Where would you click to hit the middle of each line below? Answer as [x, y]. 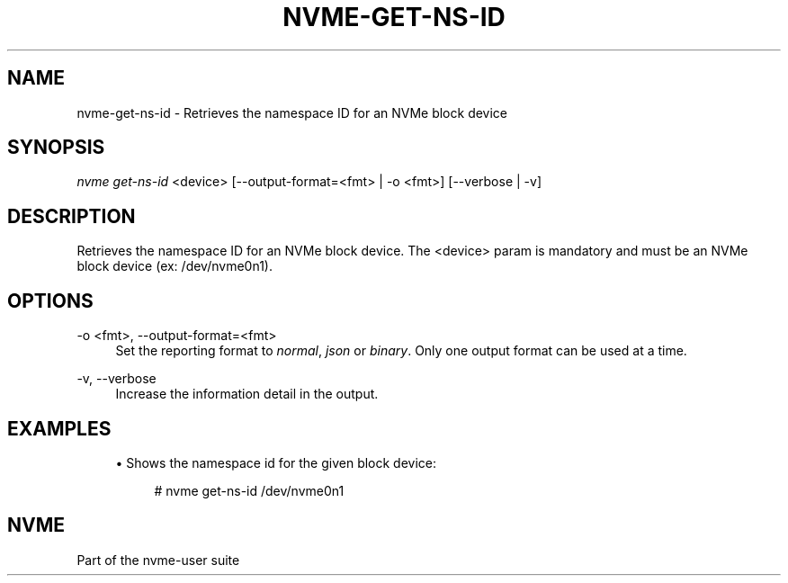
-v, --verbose [116, 379]
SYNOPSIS [56, 148]
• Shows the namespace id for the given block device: [276, 462]
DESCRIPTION [72, 216]
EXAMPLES [59, 428]
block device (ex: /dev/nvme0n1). [175, 266]
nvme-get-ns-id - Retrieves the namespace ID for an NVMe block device [292, 112]
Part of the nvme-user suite [158, 560]
